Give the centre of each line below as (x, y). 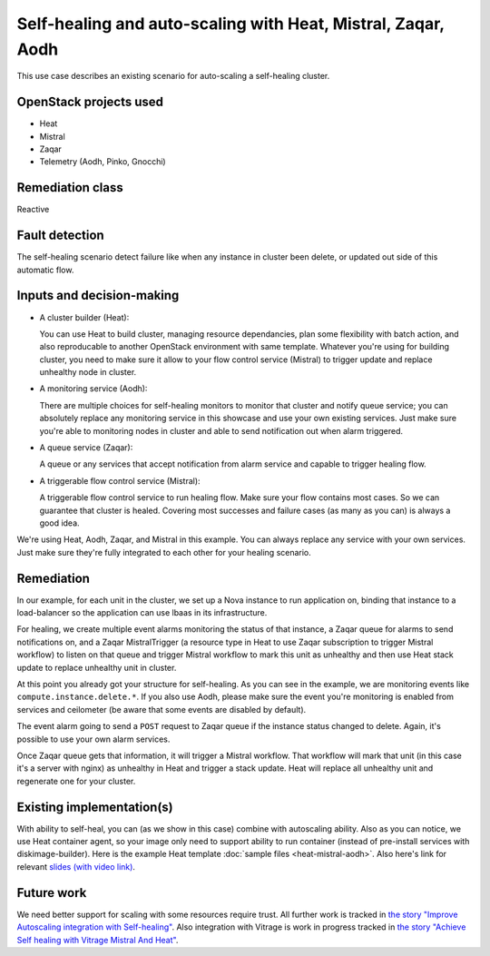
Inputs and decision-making (98, 296)
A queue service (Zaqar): (86, 448)
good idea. (60, 523)
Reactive (33, 210)
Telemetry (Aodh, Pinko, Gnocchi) (103, 162)
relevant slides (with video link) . (76, 866)
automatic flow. (45, 270)
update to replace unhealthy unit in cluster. (97, 667)
